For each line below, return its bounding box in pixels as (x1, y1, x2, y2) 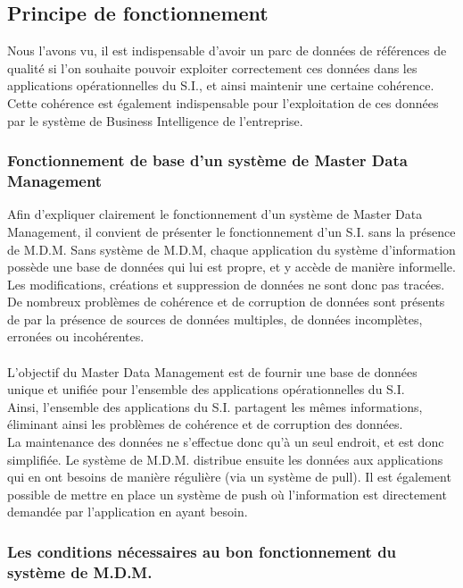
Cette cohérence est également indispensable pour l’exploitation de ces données (7, 93, 439, 112)
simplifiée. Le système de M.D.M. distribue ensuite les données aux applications (7, 449, 443, 468)
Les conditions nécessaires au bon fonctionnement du (7, 540, 397, 562)
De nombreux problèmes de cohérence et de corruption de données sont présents (7, 292, 445, 311)
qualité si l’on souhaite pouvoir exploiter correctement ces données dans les (7, 58, 418, 77)
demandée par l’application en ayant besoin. (7, 502, 248, 521)
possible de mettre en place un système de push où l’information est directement (7, 484, 447, 503)
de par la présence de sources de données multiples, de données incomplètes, (7, 309, 423, 328)
